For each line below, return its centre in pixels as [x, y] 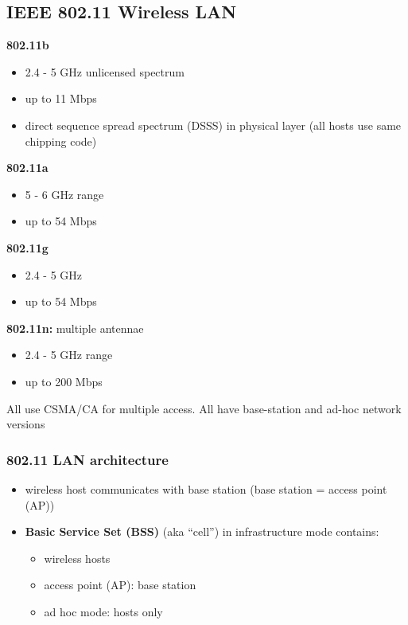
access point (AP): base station [120, 585]
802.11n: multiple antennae [75, 328]
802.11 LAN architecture [87, 459]
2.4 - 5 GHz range [69, 355]
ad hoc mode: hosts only [103, 611]
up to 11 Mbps [61, 98]
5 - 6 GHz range [64, 194]
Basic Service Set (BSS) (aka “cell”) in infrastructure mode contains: [202, 531]
